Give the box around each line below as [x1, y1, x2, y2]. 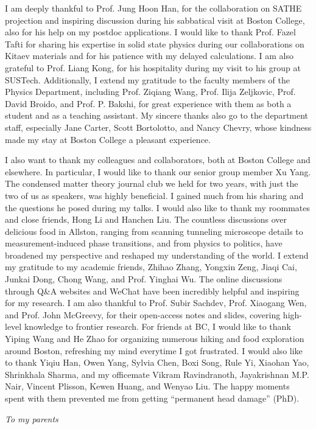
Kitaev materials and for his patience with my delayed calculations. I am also [5, 49, 294, 62]
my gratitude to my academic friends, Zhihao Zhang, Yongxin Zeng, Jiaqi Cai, [5, 260, 297, 273]
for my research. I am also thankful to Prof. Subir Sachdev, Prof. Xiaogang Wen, [5, 296, 307, 309]
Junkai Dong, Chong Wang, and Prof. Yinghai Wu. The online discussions [5, 273, 283, 285]
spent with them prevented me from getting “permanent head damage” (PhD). [5, 392, 300, 404]
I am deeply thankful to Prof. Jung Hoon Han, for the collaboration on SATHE [5, 2, 302, 14]
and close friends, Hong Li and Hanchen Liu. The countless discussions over [5, 213, 287, 226]
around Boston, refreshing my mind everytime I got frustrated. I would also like [5, 344, 303, 357]
